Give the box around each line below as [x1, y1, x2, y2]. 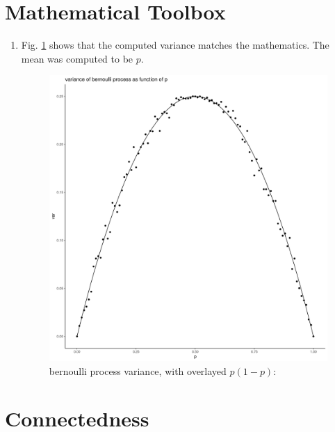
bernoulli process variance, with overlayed [49, 363, 227, 378]
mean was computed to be [21, 51, 133, 65]
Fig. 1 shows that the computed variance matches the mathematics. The [21, 38, 329, 52]
